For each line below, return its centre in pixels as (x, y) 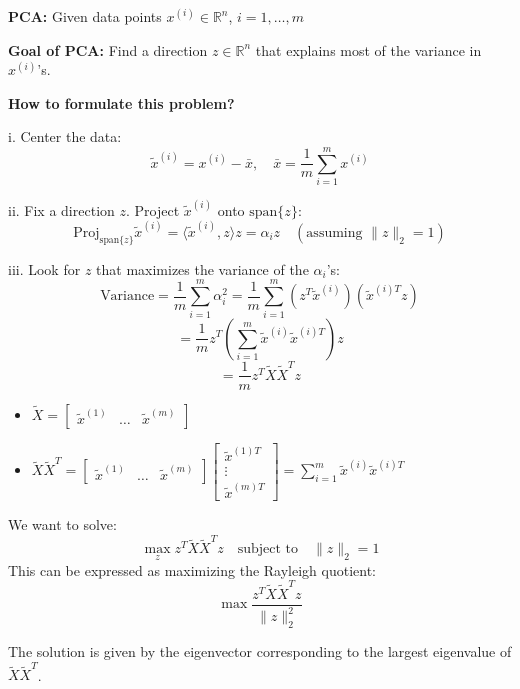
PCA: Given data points (85, 16)
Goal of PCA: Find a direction (108, 49)
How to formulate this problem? (121, 102)
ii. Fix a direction (61, 209)
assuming (334, 233)
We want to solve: (62, 523)
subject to (268, 549)
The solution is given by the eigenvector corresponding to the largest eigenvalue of (260, 651)
